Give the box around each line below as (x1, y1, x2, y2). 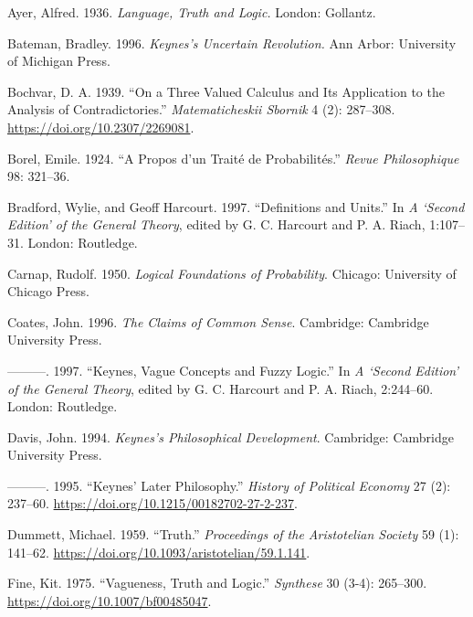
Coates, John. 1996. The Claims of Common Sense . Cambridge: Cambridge (7, 312, 429, 331)
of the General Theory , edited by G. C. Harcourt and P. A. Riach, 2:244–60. (7, 378, 434, 398)
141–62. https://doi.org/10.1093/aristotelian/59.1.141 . (7, 542, 310, 561)
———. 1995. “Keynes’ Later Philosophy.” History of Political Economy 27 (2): (7, 475, 451, 495)
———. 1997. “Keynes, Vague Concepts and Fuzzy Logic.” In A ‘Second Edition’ (7, 360, 459, 379)
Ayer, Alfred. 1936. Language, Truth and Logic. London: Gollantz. (7, 3, 376, 21)
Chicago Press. (7, 282, 89, 301)
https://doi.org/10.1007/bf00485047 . (7, 590, 212, 610)
